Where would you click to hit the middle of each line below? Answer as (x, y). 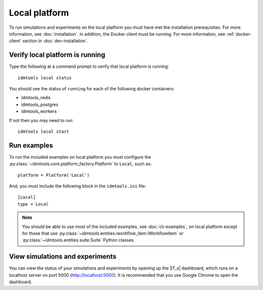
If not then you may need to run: (41, 120)
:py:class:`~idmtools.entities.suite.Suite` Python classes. (78, 240)
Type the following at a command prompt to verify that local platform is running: (89, 66)
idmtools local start (43, 131)
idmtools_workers (39, 111)
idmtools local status (45, 78)
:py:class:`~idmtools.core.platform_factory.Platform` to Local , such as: (80, 164)
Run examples (31, 145)
